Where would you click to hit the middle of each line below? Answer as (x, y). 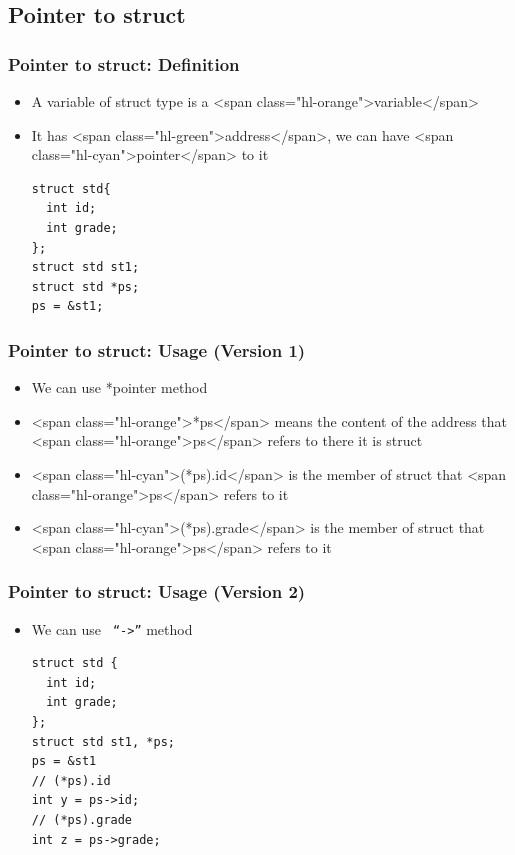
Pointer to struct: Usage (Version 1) (157, 349)
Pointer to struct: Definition (124, 63)
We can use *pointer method (119, 387)
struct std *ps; (85, 286)
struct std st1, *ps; (103, 741)
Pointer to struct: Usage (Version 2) (157, 591)
